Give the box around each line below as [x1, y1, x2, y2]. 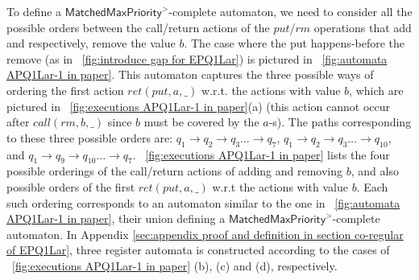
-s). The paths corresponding [268, 113, 412, 130]
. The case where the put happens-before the [184, 35, 405, 51]
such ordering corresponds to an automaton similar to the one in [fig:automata [6, 194, 400, 211]
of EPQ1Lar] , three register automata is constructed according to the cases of [6, 241, 390, 258]
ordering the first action [6, 81, 124, 98]
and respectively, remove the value [6, 35, 176, 51]
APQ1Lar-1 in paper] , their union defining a [6, 210, 226, 227]
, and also [351, 163, 399, 179]
